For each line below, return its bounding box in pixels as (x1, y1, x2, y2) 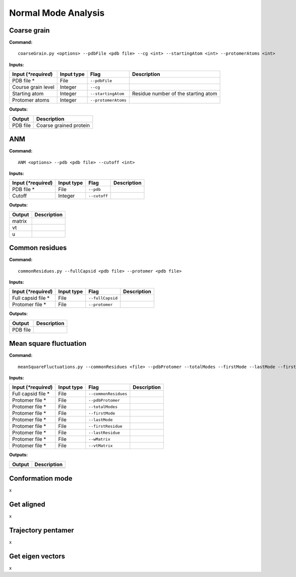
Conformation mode (9, 474, 73, 483)
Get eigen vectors (9, 552, 65, 560)
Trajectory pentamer (9, 526, 74, 535)
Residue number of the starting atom (132, 90, 218, 97)
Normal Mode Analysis (9, 7, 105, 18)
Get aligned (9, 500, 45, 509)
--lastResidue (88, 430, 120, 435)
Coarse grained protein (36, 122, 90, 128)
